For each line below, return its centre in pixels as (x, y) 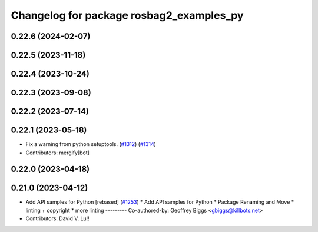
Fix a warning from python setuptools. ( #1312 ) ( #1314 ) (91, 144)
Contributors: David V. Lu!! (57, 218)
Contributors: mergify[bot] (57, 153)
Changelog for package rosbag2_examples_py (127, 15)
